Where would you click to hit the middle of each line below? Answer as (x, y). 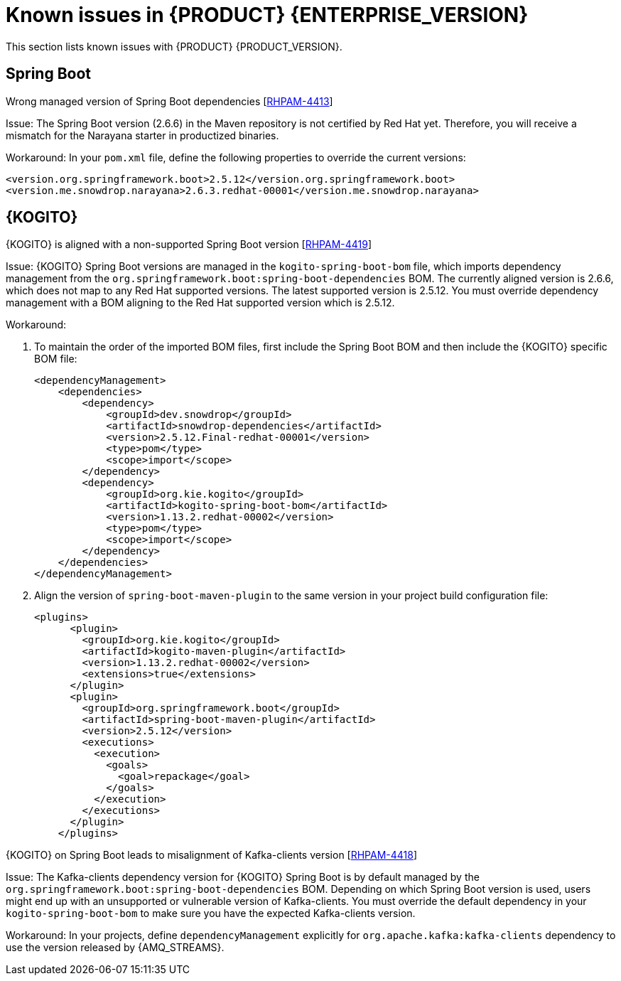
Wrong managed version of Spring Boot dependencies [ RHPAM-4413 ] (169, 101)
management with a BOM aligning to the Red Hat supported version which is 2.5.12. (200, 303)
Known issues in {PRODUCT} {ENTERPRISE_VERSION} (267, 15)
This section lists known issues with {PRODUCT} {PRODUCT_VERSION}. (174, 46)
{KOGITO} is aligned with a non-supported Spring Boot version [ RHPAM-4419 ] (189, 245)
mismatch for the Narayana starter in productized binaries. (142, 135)
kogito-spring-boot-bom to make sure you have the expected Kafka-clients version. (211, 913)
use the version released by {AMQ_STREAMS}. (115, 948)
